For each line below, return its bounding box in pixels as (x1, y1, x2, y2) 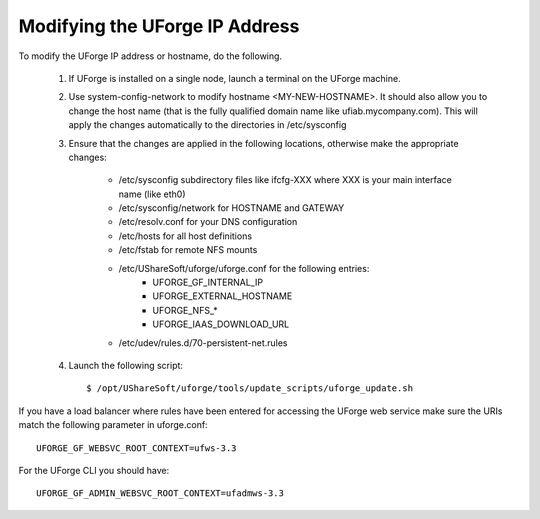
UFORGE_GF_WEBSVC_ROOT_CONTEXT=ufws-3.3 (36, 442, 237, 454)
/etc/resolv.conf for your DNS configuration (118, 216, 298, 228)
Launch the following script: (68, 359, 184, 371)
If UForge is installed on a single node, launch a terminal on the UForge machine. (68, 72, 401, 84)
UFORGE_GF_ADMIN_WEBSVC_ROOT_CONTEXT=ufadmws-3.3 (36, 488, 285, 499)
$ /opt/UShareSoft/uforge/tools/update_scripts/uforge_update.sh (86, 383, 414, 394)
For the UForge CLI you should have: (18, 464, 170, 476)
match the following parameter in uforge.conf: (18, 419, 209, 431)
